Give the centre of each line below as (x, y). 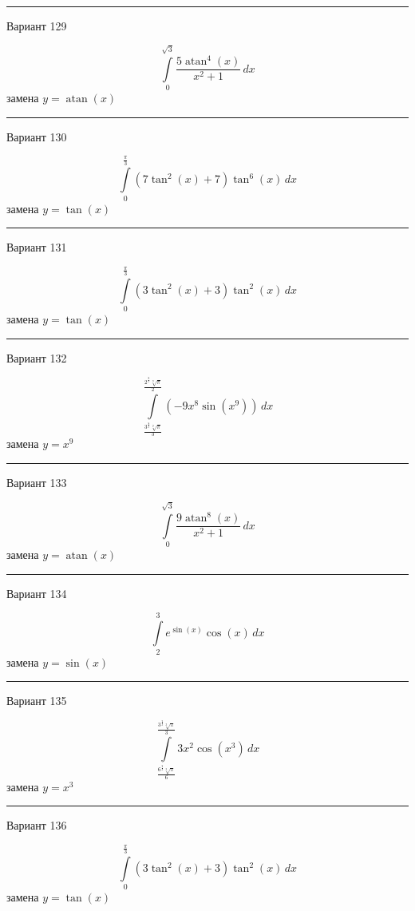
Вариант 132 (37, 357)
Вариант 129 (37, 26)
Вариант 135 (37, 701)
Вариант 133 (37, 483)
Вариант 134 (37, 593)
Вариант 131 (37, 247)
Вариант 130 (37, 136)
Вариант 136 (37, 825)
